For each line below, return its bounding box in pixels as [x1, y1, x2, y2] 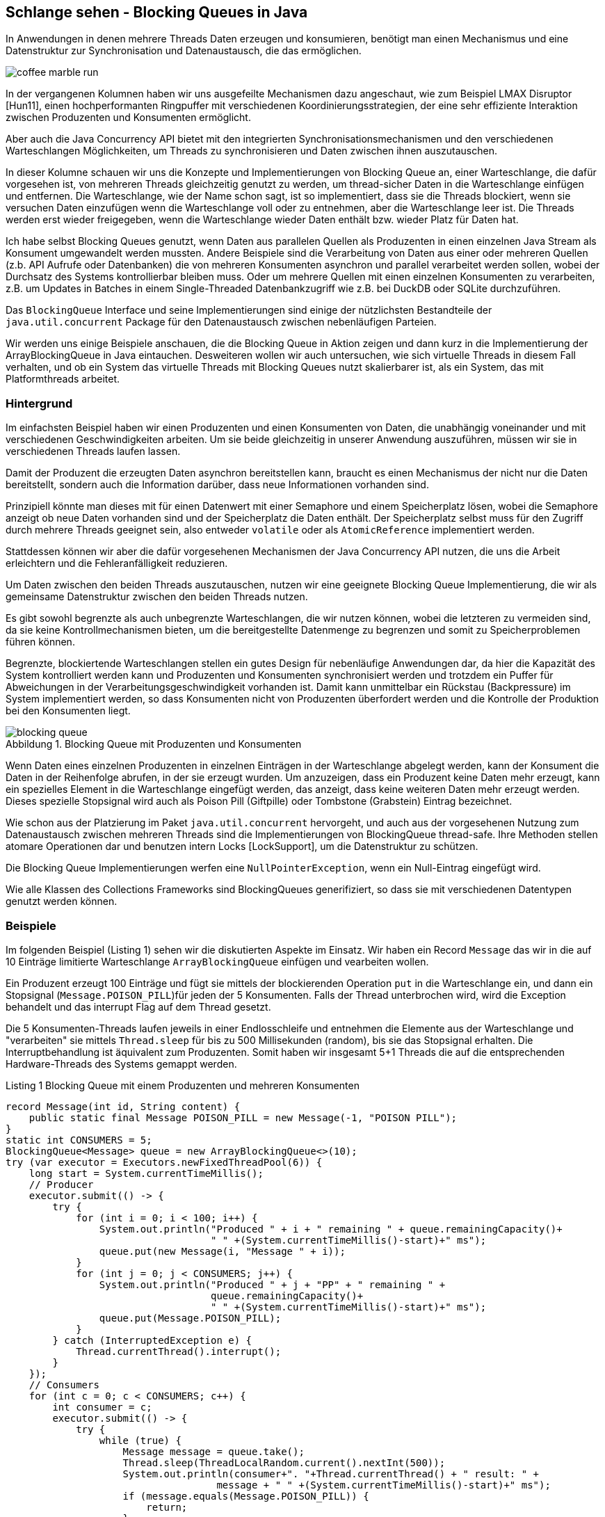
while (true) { [99, 1434, 181, 1446]
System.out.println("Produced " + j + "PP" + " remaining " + [99, 1278, 446, 1290]
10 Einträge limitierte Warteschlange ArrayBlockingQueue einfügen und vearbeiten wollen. [6, 955, 429, 968]
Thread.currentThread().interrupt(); [76, 1345, 282, 1357]
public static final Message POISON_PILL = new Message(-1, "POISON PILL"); [29, 1111, 458, 1123]
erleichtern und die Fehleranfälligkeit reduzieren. [6, 557, 228, 570]
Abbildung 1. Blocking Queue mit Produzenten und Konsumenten [6, 738, 302, 751]
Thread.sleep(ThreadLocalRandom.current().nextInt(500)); [122, 1456, 446, 1468]
